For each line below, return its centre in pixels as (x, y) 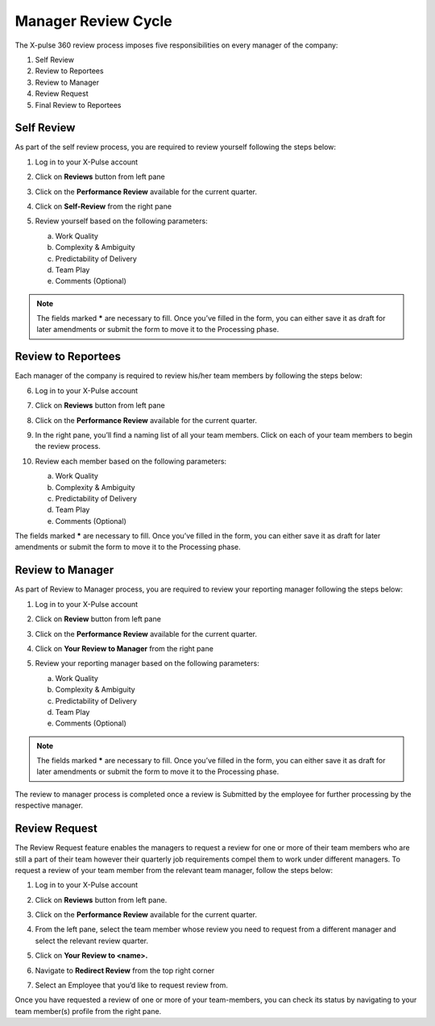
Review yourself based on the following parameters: (122, 221)
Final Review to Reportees (78, 105)
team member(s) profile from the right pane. (88, 1011)
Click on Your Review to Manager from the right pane (124, 648)
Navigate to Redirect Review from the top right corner (125, 970)
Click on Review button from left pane (98, 619)
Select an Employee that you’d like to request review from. (132, 985)
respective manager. (49, 805)
